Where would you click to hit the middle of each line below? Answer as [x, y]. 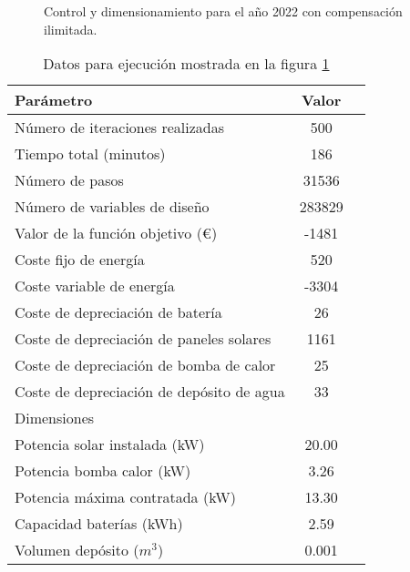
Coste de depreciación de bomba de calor [145, 365]
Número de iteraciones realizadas [120, 128]
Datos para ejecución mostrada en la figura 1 [186, 64]
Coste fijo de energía [80, 260]
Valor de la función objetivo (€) [116, 233]
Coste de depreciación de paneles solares [143, 339]
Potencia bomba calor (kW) [103, 471]
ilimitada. [71, 29]
